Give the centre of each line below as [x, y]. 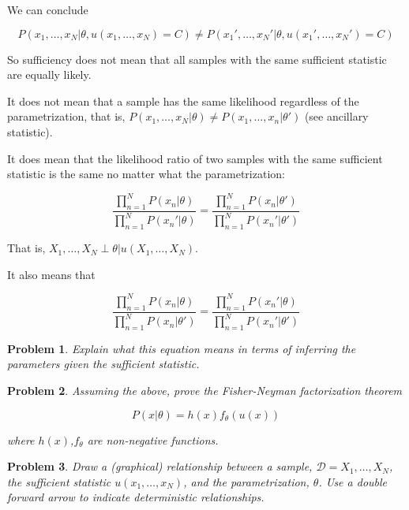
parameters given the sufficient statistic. [103, 364]
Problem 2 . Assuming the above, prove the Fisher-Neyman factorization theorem [205, 391]
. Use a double [353, 481]
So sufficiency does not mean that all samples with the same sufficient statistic [197, 59]
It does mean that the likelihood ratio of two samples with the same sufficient [195, 158]
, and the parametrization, [246, 481]
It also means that [51, 274]
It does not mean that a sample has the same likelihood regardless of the [183, 101]
